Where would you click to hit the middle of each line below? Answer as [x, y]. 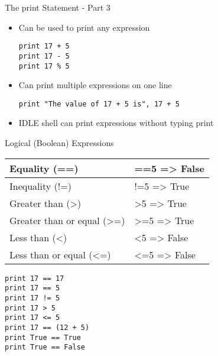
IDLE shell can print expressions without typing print [116, 123]
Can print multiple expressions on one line [95, 85]
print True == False [45, 347]
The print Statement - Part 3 [58, 7]
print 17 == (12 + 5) [47, 327]
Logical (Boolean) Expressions [59, 143]
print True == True [43, 337]
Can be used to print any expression [84, 27]
